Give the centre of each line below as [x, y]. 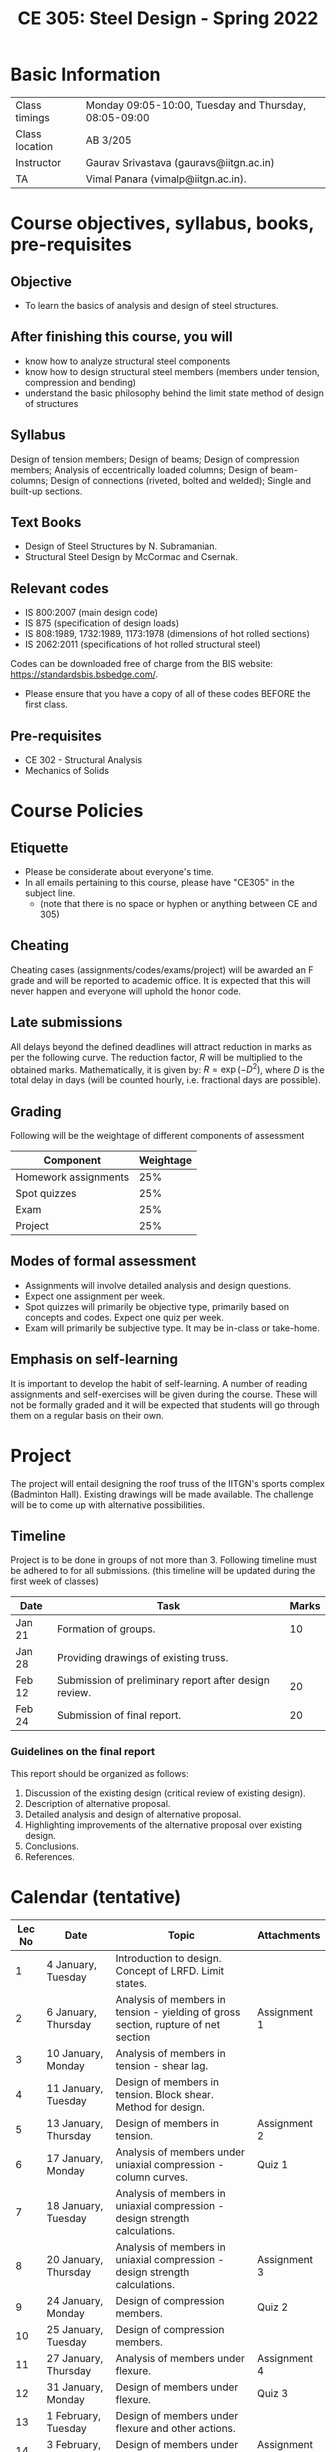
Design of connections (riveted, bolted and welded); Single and [181, 480]
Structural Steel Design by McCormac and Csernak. [131, 557]
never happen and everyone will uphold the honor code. [126, 991]
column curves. [151, 2177]
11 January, [75, 2088]
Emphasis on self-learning [94, 1359]
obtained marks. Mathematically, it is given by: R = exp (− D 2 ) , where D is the [167, 1069]
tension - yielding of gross [178, 2012]
